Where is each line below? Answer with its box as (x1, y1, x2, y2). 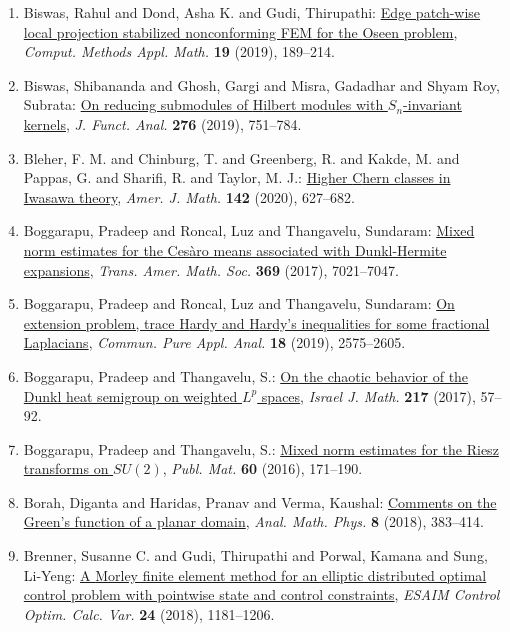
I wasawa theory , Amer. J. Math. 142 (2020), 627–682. (23, 186, 355, 207)
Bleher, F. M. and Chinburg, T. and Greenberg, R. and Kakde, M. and (23, 147, 460, 168)
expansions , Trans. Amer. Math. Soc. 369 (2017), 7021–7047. (23, 259, 399, 280)
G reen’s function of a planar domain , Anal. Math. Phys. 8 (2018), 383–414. (23, 511, 484, 532)
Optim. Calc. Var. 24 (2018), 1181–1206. (23, 603, 275, 624)
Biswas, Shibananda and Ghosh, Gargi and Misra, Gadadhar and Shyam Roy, (23, 74, 500, 95)
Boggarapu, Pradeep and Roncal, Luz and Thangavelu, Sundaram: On (23, 293, 455, 314)
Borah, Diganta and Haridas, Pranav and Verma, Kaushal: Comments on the (23, 491, 497, 512)
